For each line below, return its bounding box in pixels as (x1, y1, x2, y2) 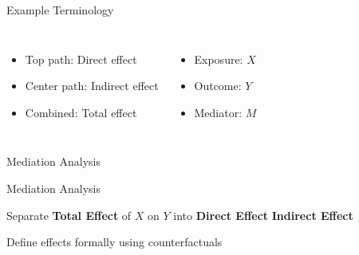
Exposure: (194, 50, 243, 67)
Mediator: (194, 104, 243, 120)
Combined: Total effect (25, 104, 137, 120)
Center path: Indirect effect (25, 77, 159, 94)
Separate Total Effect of (6, 206, 132, 223)
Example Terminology (6, 2, 114, 18)
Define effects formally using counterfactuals (6, 233, 223, 250)
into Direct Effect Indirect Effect (173, 206, 353, 223)
